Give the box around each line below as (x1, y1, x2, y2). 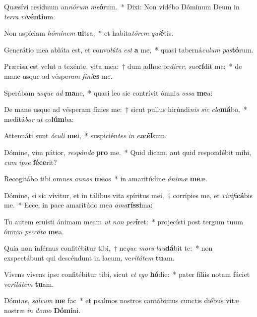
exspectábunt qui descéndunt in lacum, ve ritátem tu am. (4, 252, 175, 263)
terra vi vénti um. (4, 11, 55, 21)
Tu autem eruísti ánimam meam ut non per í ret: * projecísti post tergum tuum (4, 216, 243, 226)
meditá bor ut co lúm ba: (4, 113, 74, 124)
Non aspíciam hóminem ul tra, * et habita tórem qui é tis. (4, 28, 174, 38)
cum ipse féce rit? (4, 157, 57, 167)
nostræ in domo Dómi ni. (4, 305, 81, 316)
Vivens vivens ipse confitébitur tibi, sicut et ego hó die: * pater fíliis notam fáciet (4, 269, 250, 279)
